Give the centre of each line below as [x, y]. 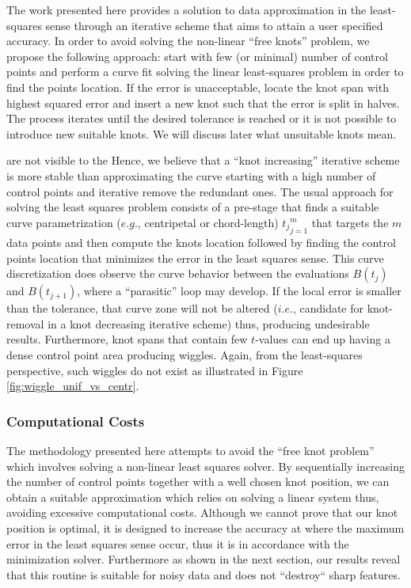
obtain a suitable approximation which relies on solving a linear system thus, [193, 497]
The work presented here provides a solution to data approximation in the [186, 9]
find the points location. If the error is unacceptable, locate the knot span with [198, 87]
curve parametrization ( [64, 222]
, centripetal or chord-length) [208, 222]
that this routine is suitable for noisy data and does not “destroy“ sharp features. [204, 574]
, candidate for [328, 308]
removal [25, 323]
